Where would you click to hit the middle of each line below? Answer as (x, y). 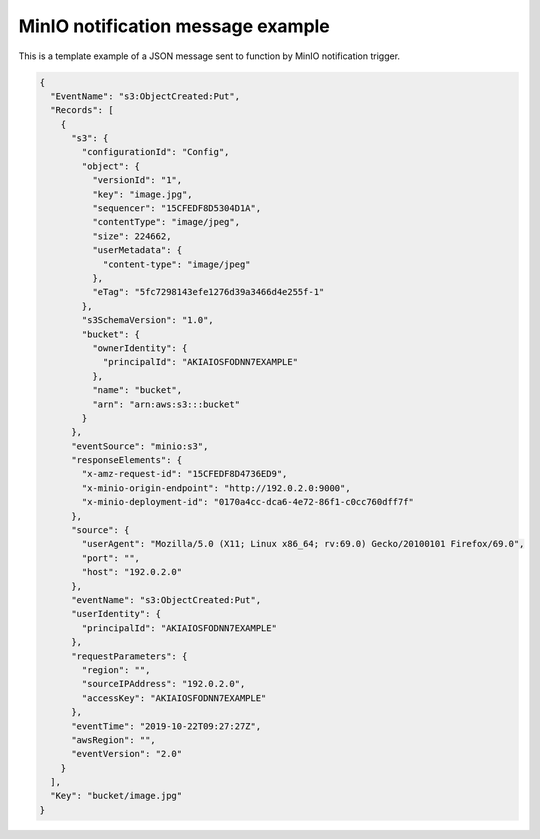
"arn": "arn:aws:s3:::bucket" (165, 404)
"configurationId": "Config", (155, 152)
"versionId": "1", (137, 180)
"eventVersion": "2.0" (127, 754)
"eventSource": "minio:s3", (140, 446)
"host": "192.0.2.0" (132, 572)
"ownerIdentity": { (139, 348)
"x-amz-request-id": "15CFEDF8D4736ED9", (184, 474)
